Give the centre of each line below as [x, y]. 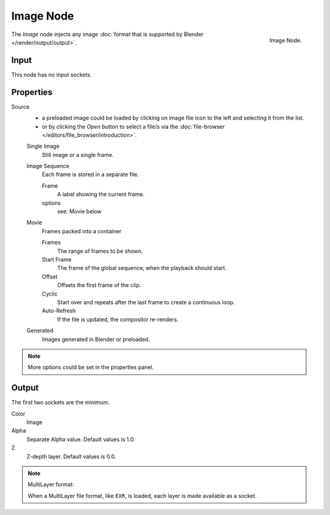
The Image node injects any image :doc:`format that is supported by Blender [108, 34]
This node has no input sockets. [51, 75]
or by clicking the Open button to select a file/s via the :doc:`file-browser [134, 126]
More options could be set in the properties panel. [91, 367]
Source [20, 106]
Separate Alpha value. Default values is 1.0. [81, 439]
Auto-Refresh [59, 311]
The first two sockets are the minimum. [61, 403]
